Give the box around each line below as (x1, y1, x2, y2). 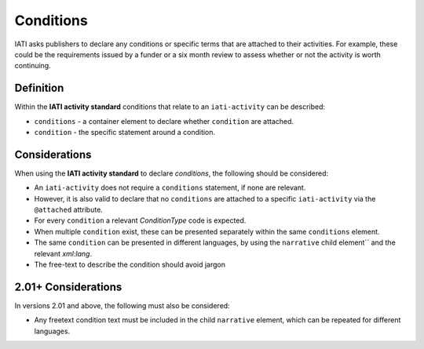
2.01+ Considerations (14, 280, 122, 293)
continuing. (14, 61, 51, 71)
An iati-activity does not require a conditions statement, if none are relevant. (34, 183, 306, 192)
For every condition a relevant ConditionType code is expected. (34, 216, 247, 225)
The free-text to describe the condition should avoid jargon (34, 260, 225, 270)
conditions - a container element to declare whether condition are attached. (34, 116, 294, 125)
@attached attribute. (34, 205, 104, 215)
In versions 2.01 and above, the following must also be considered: (14, 300, 231, 310)
